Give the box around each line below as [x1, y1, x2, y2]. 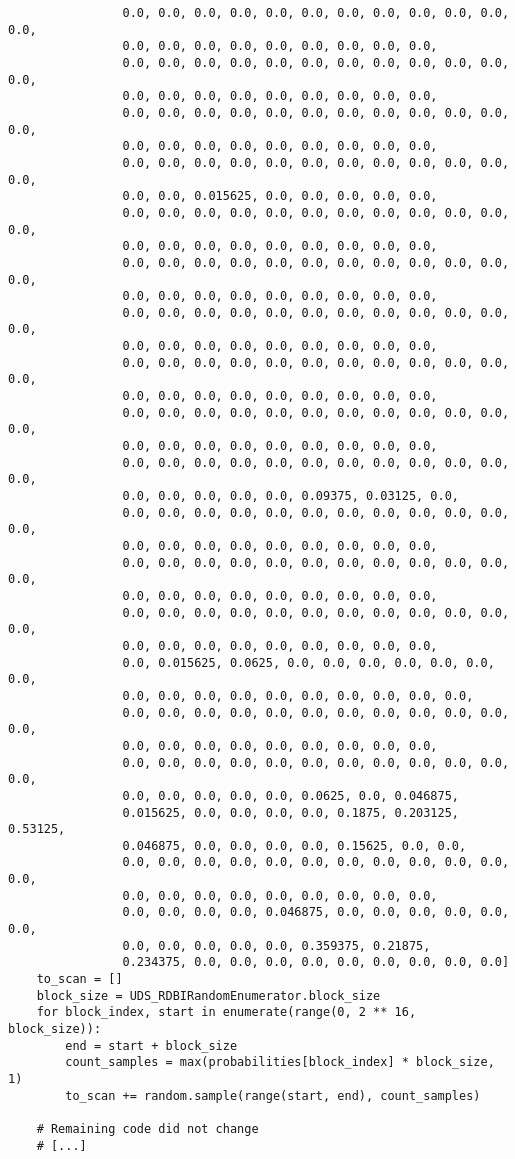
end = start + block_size [65, 1038, 238, 1053]
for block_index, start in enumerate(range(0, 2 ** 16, [36, 1005, 417, 1020]
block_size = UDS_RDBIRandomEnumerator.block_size [36, 988, 381, 1003]
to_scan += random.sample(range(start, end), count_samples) [65, 1088, 481, 1103]
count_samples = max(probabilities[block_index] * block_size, [65, 1055, 495, 1070]
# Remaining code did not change [36, 1121, 259, 1136]
